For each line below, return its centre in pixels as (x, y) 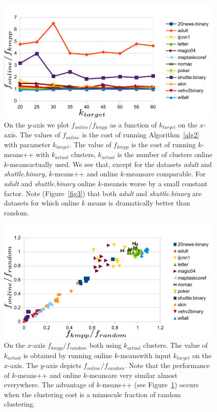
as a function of (133, 124)
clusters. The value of (176, 345)
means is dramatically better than (139, 203)
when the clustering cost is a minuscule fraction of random (92, 394)
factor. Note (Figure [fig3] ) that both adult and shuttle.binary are (103, 193)
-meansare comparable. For (165, 174)
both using (106, 345)
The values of (40, 135)
